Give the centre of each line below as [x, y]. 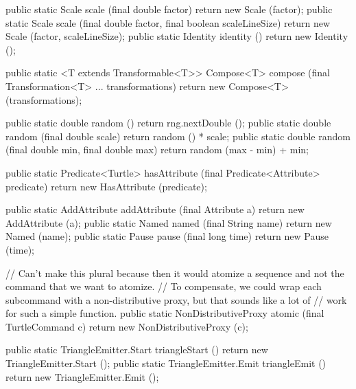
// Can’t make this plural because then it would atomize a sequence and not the [175, 273]
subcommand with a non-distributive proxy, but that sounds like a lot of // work [176, 299]
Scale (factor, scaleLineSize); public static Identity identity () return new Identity [177, 36]
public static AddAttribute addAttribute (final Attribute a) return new [155, 209]
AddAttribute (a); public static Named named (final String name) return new [169, 222]
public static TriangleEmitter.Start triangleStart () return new [137, 349]
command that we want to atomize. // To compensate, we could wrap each [164, 286]
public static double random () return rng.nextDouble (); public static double [168, 123]
